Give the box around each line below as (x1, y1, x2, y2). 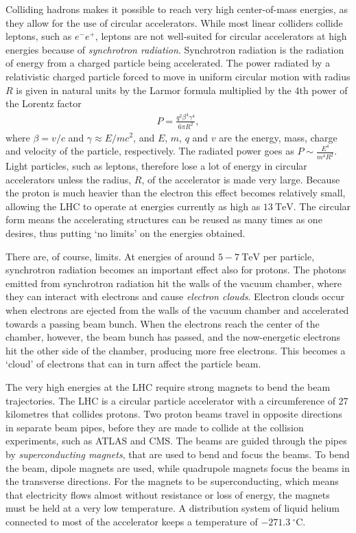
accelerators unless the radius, (5, 172, 132, 186)
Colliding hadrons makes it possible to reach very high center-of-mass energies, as (5, 2, 348, 16)
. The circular (293, 199, 351, 213)
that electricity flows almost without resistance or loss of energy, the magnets (5, 487, 330, 501)
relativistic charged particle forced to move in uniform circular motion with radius (5, 69, 351, 83)
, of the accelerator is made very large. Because (141, 172, 340, 186)
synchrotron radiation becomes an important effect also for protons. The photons (5, 262, 346, 277)
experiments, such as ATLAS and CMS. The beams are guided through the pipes (5, 433, 347, 448)
